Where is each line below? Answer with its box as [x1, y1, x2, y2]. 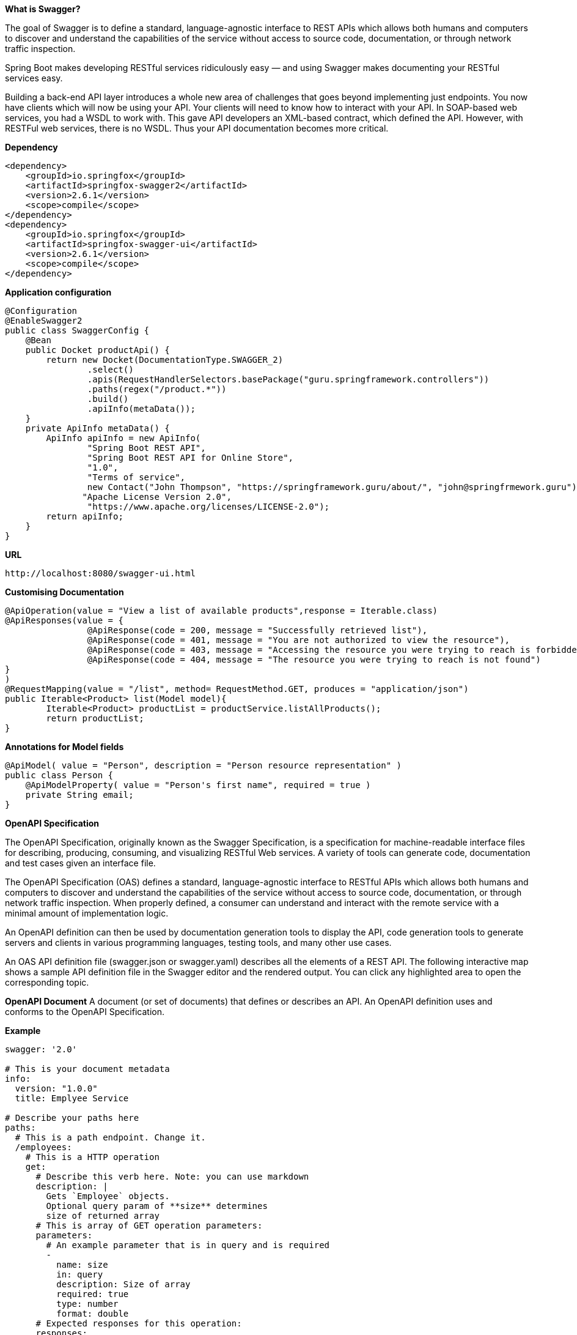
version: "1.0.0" [15, 1084, 98, 1093]
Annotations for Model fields [5, 742, 124, 752]
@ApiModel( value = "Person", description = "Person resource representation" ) [5, 760, 402, 770]
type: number [56, 1299, 119, 1309]
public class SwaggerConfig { [5, 325, 150, 335]
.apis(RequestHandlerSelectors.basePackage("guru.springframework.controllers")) [87, 374, 490, 384]
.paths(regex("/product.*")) [87, 384, 227, 394]
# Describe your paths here [5, 1113, 139, 1123]
